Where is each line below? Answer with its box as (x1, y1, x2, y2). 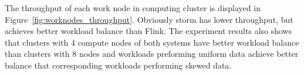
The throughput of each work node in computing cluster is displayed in (5, 2, 261, 13)
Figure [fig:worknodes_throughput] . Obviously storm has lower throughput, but (5, 13, 293, 25)
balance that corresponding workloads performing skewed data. (5, 59, 232, 71)
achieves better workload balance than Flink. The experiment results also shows (5, 25, 292, 37)
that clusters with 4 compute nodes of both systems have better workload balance (5, 36, 299, 48)
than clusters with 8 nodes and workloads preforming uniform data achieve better (5, 47, 299, 60)
